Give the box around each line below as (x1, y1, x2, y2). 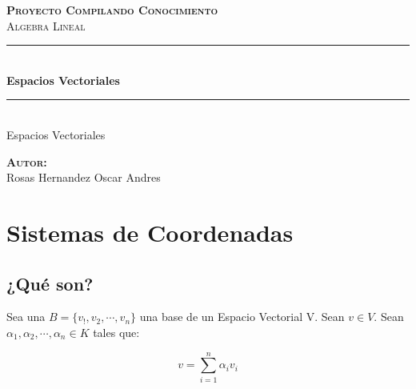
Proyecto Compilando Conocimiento (6, 2, 218, 18)
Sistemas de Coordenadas (6, 215, 294, 248)
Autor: (6, 153, 47, 170)
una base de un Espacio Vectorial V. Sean (139, 308, 345, 325)
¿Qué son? (6, 271, 94, 295)
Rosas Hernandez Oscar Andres (6, 169, 161, 186)
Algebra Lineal (6, 17, 86, 34)
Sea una (6, 308, 46, 325)
